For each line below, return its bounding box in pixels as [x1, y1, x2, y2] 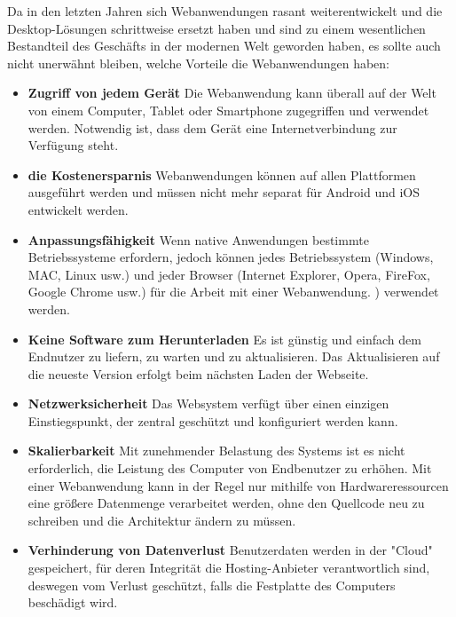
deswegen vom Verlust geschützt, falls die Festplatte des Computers [28, 575, 396, 594]
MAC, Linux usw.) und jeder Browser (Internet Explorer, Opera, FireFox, [28, 265, 430, 283]
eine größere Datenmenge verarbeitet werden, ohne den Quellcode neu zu [28, 494, 425, 512]
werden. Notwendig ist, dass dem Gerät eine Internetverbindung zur [28, 118, 397, 137]
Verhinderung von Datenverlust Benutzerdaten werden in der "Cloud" [28, 541, 433, 559]
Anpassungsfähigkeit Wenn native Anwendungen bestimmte [28, 230, 369, 249]
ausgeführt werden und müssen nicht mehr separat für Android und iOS [28, 183, 421, 202]
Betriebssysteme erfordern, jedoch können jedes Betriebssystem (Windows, [28, 248, 434, 266]
